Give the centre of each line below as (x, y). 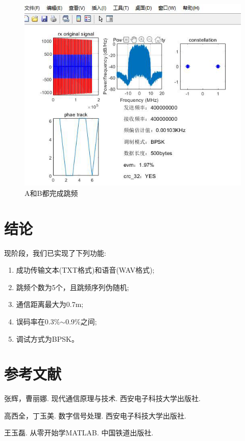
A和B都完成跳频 (51, 193)
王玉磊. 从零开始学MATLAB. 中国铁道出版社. (79, 433)
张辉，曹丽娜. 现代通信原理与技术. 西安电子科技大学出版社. (102, 398)
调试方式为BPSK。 (47, 338)
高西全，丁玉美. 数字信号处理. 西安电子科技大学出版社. (95, 415)
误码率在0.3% (38, 321)
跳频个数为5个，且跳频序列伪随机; (72, 287)
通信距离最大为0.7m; (50, 304)
